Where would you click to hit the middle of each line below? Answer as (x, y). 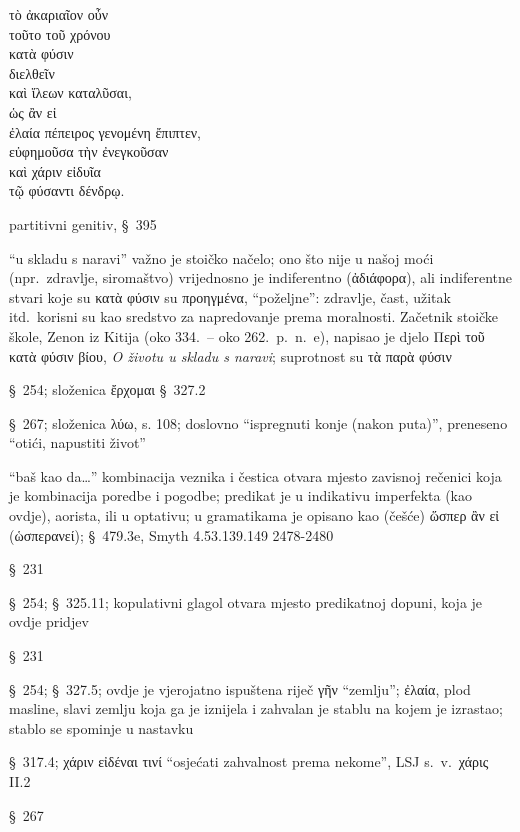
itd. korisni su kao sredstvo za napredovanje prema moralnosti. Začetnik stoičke (254, 316)
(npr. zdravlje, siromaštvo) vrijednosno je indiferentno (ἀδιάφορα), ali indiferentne (260, 277)
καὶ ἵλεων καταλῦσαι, (70, 92)
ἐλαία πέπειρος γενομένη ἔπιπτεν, (105, 131)
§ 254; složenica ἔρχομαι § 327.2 (107, 389)
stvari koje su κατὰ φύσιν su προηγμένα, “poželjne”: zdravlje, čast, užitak (230, 296)
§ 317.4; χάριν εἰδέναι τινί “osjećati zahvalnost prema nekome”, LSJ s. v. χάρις (249, 761)
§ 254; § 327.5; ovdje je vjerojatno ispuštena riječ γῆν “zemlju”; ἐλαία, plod (240, 688)
